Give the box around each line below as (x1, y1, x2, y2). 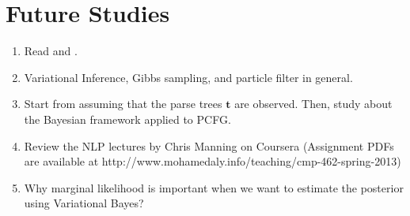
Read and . (24, 43, 78, 59)
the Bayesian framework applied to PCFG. (24, 110, 231, 127)
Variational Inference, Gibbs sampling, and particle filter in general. (24, 69, 353, 85)
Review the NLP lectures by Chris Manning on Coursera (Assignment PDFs (24, 137, 394, 154)
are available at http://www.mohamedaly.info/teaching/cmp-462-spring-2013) (24, 153, 401, 169)
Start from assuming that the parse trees (24, 95, 222, 112)
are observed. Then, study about (234, 95, 393, 112)
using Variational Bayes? (24, 195, 144, 211)
